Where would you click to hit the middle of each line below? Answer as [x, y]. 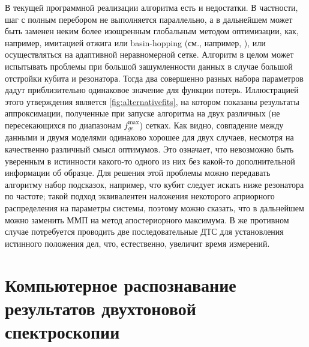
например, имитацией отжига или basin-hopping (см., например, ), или [135, 42]
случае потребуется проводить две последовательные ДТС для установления [144, 231]
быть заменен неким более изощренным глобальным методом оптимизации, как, [152, 31]
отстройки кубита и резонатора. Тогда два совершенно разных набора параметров [154, 78]
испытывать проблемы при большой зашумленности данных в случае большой [149, 66]
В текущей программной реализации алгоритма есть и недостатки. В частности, [151, 7]
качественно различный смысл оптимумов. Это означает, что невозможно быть [149, 149]
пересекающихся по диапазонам [63, 125]
